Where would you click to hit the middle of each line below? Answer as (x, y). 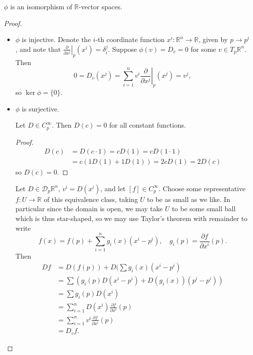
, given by (213, 39)
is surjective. (40, 108)
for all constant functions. (148, 125)
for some (203, 49)
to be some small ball (204, 209)
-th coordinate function (130, 39)
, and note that (38, 49)
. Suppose (123, 49)
